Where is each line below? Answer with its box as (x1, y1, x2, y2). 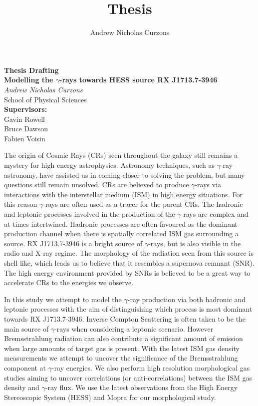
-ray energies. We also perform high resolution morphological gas (51, 362, 250, 373)
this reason (4, 199, 37, 209)
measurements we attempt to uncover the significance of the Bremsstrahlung (4, 353, 238, 363)
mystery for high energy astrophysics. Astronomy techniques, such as (4, 160, 215, 170)
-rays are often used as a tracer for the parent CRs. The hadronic (43, 199, 243, 209)
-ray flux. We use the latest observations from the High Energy (45, 382, 238, 393)
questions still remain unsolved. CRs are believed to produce (4, 179, 189, 190)
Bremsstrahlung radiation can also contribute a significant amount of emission (4, 333, 243, 344)
